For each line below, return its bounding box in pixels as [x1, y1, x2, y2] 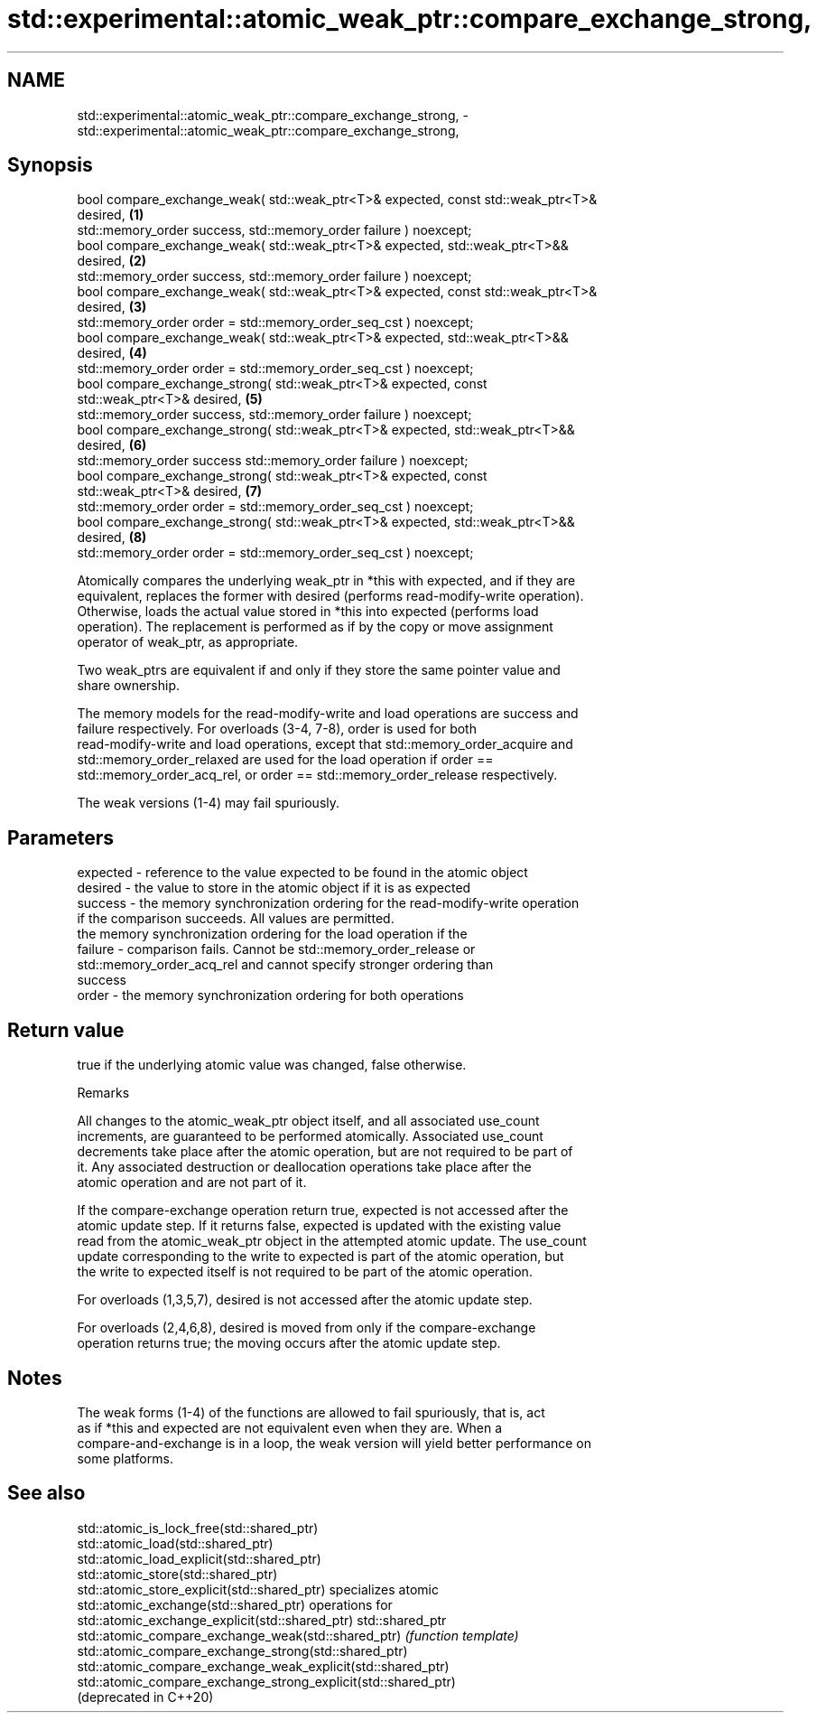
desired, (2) [77, 253, 147, 269]
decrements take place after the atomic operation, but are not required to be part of [77, 1144, 573, 1160]
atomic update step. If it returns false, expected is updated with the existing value [77, 1218, 562, 1234]
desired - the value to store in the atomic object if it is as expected [77, 880, 471, 896]
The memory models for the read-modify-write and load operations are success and [77, 706, 579, 722]
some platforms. [77, 1450, 173, 1466]
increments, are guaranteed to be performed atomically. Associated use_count [77, 1128, 543, 1145]
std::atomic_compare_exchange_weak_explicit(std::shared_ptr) [77, 1658, 450, 1674]
